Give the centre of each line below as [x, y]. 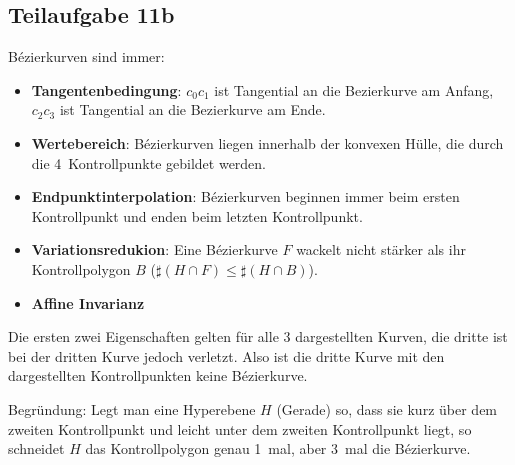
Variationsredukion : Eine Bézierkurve [154, 249]
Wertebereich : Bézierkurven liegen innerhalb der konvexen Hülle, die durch [267, 142]
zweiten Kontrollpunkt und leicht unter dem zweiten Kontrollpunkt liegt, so [240, 428]
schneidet [36, 448]
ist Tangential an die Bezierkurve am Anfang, [354, 89]
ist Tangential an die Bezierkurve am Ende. [192, 109]
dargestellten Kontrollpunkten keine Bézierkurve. [158, 375]
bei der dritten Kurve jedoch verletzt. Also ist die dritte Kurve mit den [226, 355]
